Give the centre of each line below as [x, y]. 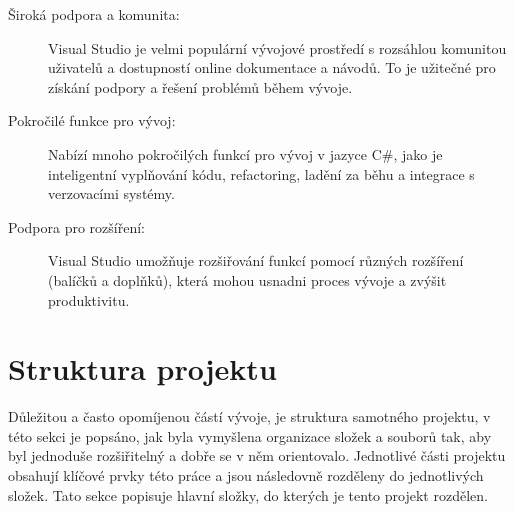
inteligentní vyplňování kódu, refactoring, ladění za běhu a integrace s [261, 173]
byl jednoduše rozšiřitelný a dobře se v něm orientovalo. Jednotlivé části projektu [257, 455]
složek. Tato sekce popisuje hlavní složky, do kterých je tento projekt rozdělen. [248, 494]
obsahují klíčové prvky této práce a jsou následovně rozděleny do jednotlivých [246, 475]
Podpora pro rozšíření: [76, 226]
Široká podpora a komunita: [94, 14]
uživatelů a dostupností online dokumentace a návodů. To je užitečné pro [272, 67]
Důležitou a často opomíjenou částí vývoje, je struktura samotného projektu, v [249, 416]
